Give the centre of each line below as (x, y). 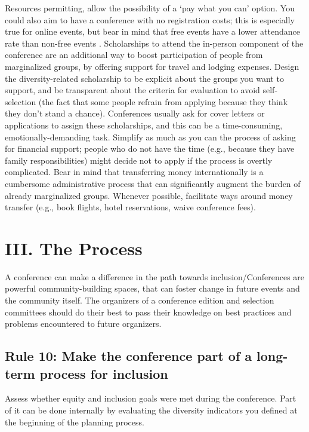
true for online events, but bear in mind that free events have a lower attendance (152, 31)
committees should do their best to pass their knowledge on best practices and (148, 312)
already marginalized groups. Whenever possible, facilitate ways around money (149, 195)
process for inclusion (104, 373)
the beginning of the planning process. (75, 422)
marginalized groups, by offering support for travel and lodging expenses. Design (152, 66)
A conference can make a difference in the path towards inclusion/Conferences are (155, 276)
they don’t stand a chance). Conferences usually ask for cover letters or (135, 113)
